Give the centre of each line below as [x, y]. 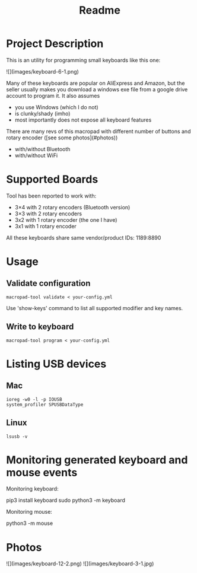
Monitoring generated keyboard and [97, 460]
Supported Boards [52, 179]
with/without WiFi [36, 155]
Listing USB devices [56, 364]
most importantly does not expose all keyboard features [83, 120]
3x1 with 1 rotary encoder [46, 226]
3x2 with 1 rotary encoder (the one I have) [66, 219]
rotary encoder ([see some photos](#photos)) [62, 138]
